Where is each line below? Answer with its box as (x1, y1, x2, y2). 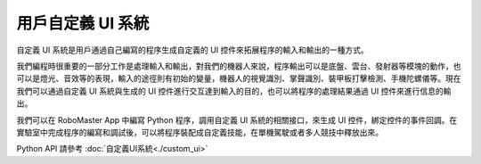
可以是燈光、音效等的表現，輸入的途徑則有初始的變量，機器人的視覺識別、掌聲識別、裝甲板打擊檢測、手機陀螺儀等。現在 (16, 73, 461, 84)
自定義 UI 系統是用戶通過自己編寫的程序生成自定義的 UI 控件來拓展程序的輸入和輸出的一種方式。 (16, 45, 370, 55)
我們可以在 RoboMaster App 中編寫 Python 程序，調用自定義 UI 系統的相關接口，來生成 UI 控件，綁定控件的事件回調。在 (16, 114, 458, 125)
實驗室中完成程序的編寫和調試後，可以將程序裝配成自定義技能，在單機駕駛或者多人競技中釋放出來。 (16, 127, 383, 137)
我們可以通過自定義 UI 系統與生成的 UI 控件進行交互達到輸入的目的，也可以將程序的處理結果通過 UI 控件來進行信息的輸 (16, 86, 452, 96)
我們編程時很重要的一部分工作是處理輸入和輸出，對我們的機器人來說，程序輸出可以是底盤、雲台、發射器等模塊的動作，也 (16, 61, 461, 71)
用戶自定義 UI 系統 (16, 13, 150, 33)
